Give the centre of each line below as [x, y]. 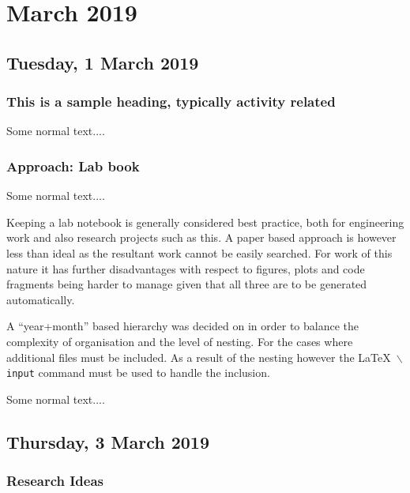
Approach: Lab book [73, 166]
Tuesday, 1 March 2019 [103, 62]
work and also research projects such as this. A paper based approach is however [201, 237]
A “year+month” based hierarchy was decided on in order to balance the [182, 326]
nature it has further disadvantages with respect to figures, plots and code [186, 268]
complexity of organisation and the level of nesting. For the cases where [180, 341]
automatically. [41, 299]
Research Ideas [55, 481]
